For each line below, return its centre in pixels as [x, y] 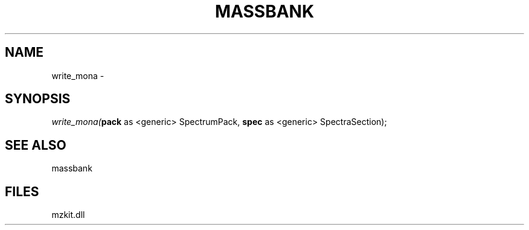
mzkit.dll [68, 215]
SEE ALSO [36, 145]
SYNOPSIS [38, 99]
